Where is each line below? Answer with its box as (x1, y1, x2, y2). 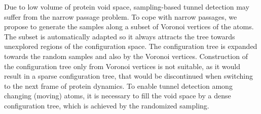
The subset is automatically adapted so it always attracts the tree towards (4, 31, 235, 41)
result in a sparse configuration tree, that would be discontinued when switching (4, 71, 253, 81)
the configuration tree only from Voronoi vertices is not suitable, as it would (4, 61, 241, 71)
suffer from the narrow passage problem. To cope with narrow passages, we (4, 11, 237, 22)
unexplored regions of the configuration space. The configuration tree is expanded (4, 41, 257, 51)
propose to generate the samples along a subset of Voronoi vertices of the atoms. (4, 21, 254, 32)
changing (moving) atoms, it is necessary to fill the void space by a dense (4, 90, 231, 101)
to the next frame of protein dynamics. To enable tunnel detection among (4, 80, 233, 91)
